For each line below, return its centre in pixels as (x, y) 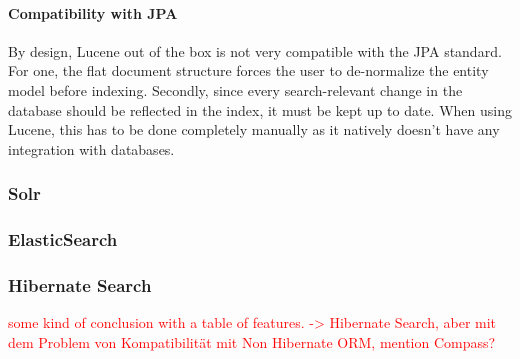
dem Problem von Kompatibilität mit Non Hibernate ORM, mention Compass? (252, 341)
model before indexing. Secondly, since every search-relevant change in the (235, 89)
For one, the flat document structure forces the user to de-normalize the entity (248, 70)
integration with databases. (91, 148)
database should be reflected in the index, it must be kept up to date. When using (260, 109)
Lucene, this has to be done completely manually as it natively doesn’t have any (254, 129)
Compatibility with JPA (93, 12)
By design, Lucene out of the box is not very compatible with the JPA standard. (255, 50)
